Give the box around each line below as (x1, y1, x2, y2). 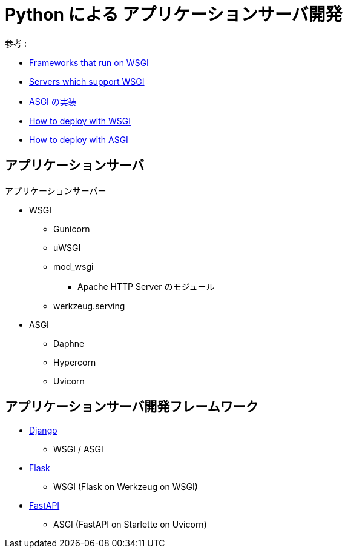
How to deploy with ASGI (29, 134, 128, 145)
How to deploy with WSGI (29, 115, 131, 126)
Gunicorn (53, 223, 90, 234)
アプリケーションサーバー (5, 185, 107, 196)
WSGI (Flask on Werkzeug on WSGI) (53, 481, 198, 492)
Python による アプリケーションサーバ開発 (5, 4, 343, 25)
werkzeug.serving (53, 300, 125, 311)
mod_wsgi (53, 261, 94, 272)
